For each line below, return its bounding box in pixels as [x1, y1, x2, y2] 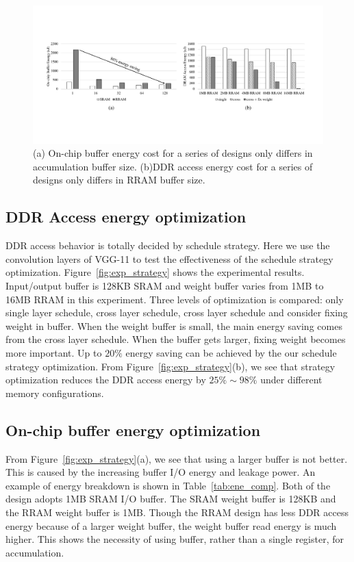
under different [260, 372, 323, 387]
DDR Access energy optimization [5, 206, 246, 227]
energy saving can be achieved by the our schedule [125, 345, 337, 359]
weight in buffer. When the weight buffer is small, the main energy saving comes [5, 318, 342, 333]
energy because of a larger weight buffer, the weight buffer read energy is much [5, 518, 337, 533]
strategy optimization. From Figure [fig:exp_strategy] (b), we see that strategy [5, 359, 336, 373]
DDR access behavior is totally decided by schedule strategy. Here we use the [5, 238, 330, 253]
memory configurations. [5, 385, 104, 400]
